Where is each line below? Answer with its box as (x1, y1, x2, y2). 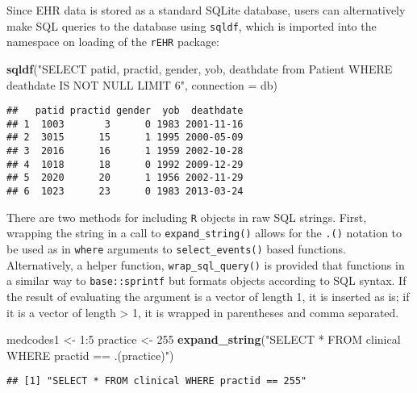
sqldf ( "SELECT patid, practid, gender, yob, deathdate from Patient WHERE (6, 60, 393, 77)
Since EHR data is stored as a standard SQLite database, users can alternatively (6, 2, 406, 18)
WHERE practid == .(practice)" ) (6, 346, 174, 363)
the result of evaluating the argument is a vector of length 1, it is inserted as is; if (6, 287, 410, 304)
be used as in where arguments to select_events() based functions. (6, 240, 346, 257)
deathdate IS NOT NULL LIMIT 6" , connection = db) (6, 76, 278, 93)
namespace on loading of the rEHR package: (6, 33, 219, 50)
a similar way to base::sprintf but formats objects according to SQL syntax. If (6, 272, 407, 289)
